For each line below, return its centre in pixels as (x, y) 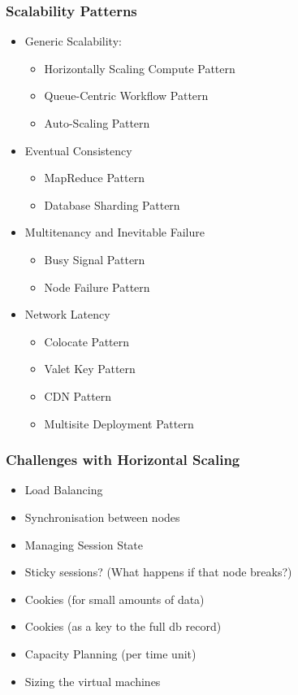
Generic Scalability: (73, 41)
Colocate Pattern (87, 341)
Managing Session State (84, 544)
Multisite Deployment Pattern (119, 423)
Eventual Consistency (78, 150)
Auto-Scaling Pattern (97, 123)
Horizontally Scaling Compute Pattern (140, 68)
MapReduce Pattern (94, 178)
